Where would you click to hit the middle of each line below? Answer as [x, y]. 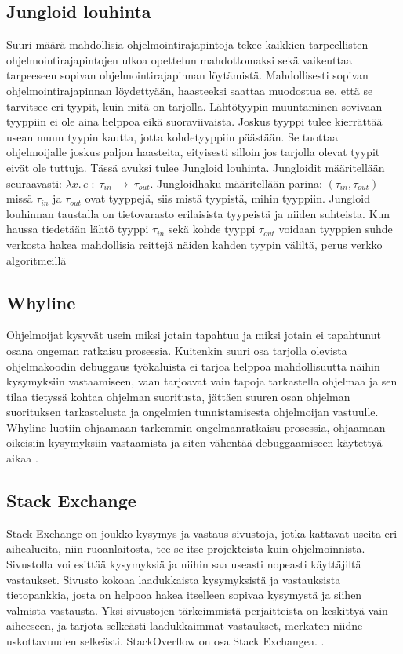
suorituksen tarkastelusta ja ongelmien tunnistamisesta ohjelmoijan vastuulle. [192, 412]
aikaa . [22, 458]
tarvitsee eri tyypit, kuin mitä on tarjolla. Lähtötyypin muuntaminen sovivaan [194, 106]
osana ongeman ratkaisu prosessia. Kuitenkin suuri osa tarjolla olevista [177, 350]
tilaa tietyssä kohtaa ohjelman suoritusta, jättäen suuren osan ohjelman [178, 396]
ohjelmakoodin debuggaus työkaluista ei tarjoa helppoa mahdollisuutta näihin [193, 365]
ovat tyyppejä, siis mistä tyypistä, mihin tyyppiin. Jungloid [227, 198]
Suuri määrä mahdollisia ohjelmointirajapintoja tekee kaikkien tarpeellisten [187, 44]
